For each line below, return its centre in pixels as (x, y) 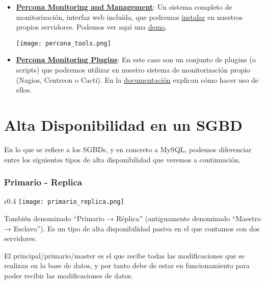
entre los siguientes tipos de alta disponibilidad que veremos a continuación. (123, 159)
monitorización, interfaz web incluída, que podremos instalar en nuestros (129, 17)
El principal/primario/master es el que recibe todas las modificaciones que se (124, 255)
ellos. (24, 90)
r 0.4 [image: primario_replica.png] (64, 201)
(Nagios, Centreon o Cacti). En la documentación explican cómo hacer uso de (137, 79)
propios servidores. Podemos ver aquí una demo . (91, 27)
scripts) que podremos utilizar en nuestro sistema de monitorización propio (133, 70)
